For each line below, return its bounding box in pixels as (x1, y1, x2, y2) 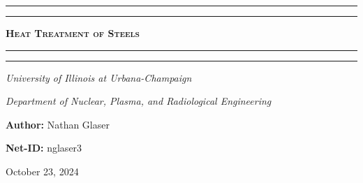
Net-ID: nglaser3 (6, 140, 82, 155)
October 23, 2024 (6, 163, 79, 178)
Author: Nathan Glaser (6, 117, 110, 131)
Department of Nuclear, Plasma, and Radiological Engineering (6, 94, 272, 108)
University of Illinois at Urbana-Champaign (6, 70, 192, 85)
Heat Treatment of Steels (6, 26, 140, 40)
